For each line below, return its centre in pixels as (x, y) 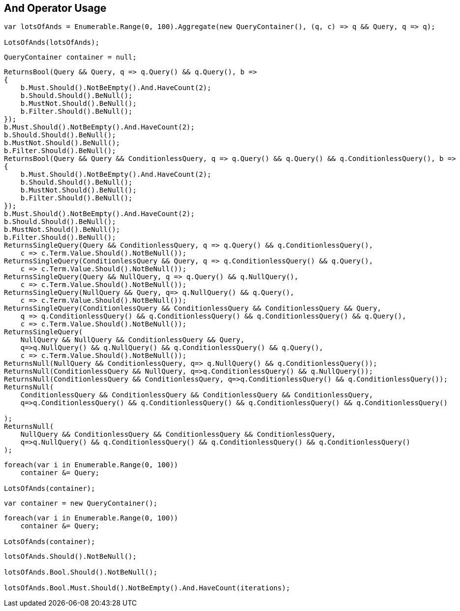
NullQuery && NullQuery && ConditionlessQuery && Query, (132, 340)
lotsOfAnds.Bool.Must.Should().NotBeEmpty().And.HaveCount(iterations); (147, 588)
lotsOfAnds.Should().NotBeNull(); (70, 557)
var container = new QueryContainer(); (81, 503)
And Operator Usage (55, 8)
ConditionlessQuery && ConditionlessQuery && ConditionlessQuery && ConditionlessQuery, (197, 395)
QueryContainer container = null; (70, 57)
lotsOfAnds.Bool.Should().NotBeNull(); (81, 572)
